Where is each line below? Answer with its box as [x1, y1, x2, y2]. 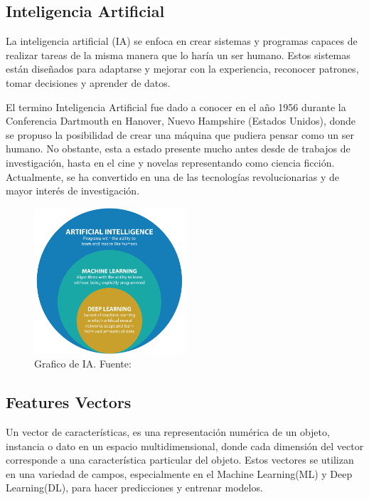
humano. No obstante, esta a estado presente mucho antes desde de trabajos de [6, 141, 351, 156]
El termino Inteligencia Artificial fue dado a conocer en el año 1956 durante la [6, 99, 346, 114]
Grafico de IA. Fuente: [34, 356, 132, 371]
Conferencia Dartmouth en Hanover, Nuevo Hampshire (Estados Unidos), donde [6, 113, 356, 128]
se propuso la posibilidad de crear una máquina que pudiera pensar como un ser [6, 127, 354, 142]
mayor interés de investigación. [6, 183, 140, 198]
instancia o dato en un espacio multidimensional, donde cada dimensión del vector [6, 438, 364, 453]
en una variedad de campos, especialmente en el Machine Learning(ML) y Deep [6, 466, 353, 481]
